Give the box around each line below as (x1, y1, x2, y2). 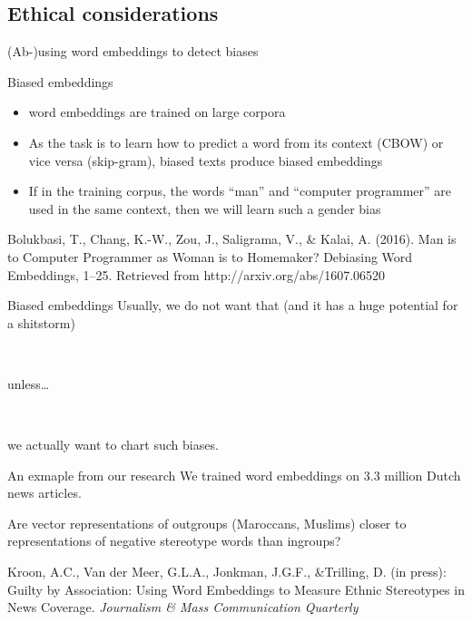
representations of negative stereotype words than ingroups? (7, 531, 341, 550)
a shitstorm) (7, 313, 75, 332)
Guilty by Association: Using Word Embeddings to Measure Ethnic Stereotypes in (7, 579, 465, 598)
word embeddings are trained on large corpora (28, 102, 286, 121)
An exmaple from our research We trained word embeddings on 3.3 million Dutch (7, 465, 461, 484)
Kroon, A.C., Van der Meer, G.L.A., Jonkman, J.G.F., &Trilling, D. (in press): (7, 562, 447, 581)
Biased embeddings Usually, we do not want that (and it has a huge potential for (7, 296, 458, 315)
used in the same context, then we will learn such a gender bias (28, 199, 381, 218)
